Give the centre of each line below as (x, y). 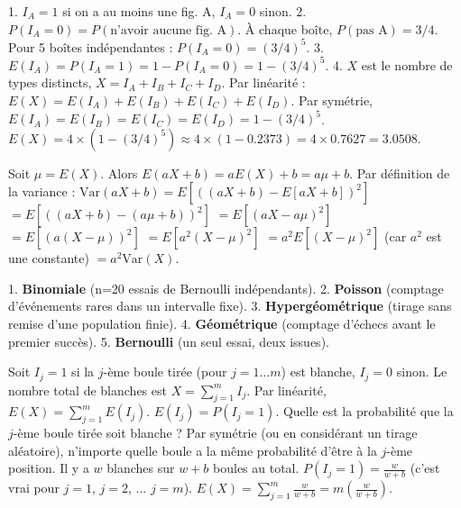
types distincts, (50, 82)
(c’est (425, 468)
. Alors (119, 172)
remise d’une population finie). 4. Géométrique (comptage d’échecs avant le (222, 324)
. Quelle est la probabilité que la (364, 411)
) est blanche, (318, 372)
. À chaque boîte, (285, 28)
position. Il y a (49, 468)
